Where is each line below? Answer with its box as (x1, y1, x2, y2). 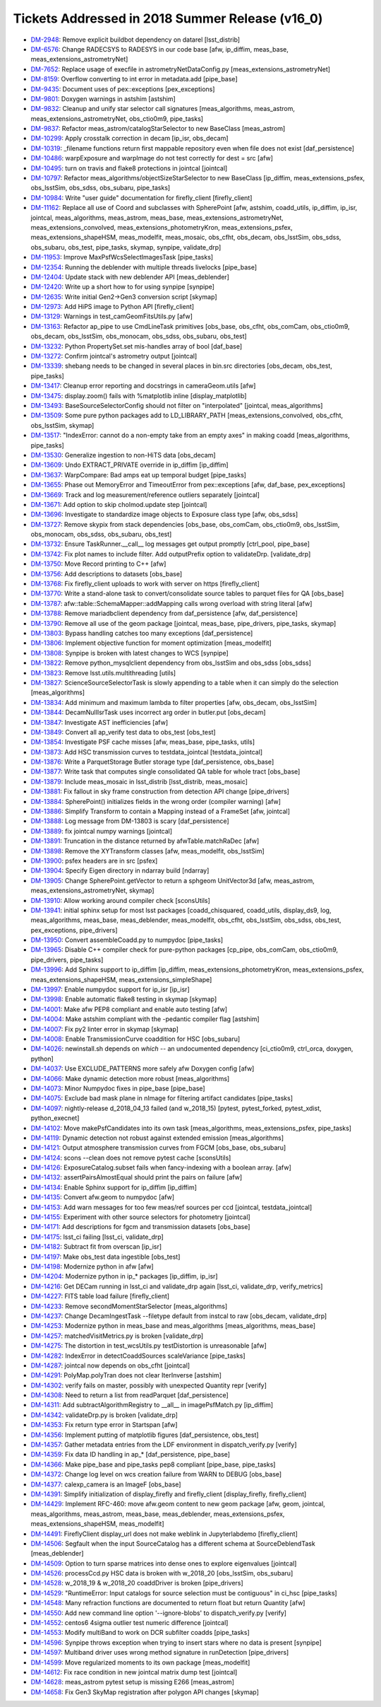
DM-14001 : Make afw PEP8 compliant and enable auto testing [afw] (30, 1005, 228, 1013)
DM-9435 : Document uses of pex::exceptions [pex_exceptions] (30, 85, 215, 93)
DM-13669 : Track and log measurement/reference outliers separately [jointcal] (30, 490, 260, 499)
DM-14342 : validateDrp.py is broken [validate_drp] (30, 1411, 178, 1419)
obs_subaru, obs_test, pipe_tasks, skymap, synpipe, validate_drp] (30, 243, 222, 251)
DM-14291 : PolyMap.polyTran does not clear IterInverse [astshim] (30, 1371, 222, 1380)
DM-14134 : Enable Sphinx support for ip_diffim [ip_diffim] (30, 1183, 198, 1192)
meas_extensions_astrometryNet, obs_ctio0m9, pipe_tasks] (30, 114, 204, 123)
